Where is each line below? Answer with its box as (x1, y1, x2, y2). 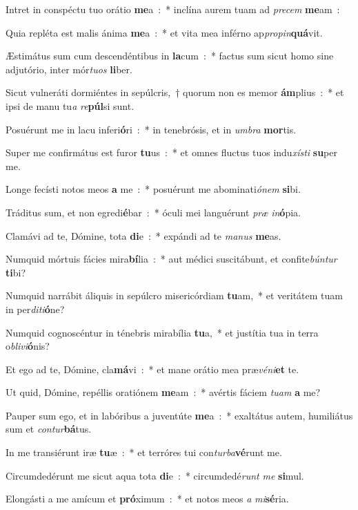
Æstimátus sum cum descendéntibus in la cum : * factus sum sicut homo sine (6, 48, 334, 63)
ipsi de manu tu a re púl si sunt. (6, 98, 135, 113)
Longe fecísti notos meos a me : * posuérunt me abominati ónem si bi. (6, 182, 301, 196)
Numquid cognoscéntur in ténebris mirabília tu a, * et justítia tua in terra (6, 325, 319, 339)
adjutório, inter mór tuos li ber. (6, 62, 132, 76)
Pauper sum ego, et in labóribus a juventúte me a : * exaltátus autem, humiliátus (6, 408, 353, 422)
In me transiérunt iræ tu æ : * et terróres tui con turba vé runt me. (6, 445, 282, 460)
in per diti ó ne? (6, 301, 65, 316)
